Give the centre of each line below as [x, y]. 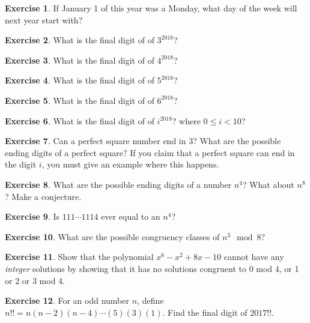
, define [150, 300]
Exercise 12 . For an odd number [67, 300]
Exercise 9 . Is [32, 216]
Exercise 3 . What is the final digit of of [80, 60]
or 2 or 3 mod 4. [35, 280]
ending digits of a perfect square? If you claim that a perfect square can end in [150, 152]
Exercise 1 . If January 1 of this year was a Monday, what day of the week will [151, 8]
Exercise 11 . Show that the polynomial [79, 257]
